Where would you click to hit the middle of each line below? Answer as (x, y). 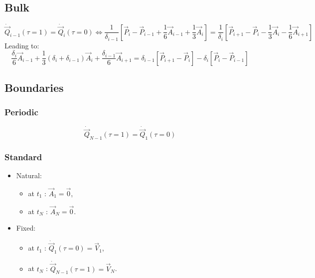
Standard (23, 156)
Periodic (21, 112)
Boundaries (34, 88)
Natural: (29, 175)
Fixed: (26, 228)
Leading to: (22, 45)
